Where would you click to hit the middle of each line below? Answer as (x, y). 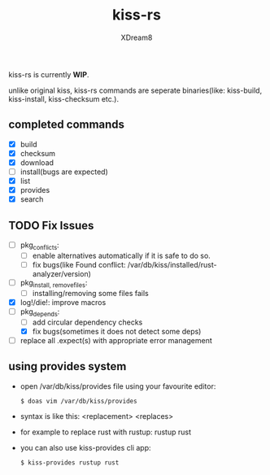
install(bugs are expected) (64, 172)
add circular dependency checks (87, 322)
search (32, 199)
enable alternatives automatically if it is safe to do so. (122, 255)
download (37, 162)
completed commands (66, 125)
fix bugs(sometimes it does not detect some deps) (117, 331)
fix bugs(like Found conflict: (79, 264)
